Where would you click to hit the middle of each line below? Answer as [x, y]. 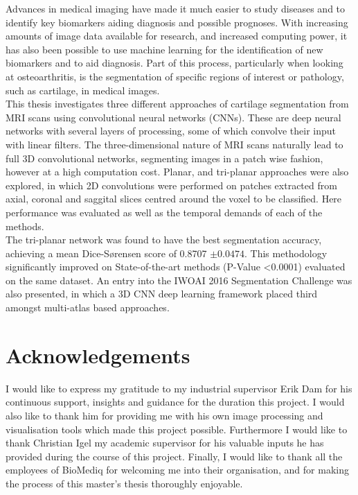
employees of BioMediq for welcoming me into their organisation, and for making [177, 470]
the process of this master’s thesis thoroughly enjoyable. [124, 483]
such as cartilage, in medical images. [83, 90]
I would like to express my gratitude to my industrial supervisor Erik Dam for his [179, 388]
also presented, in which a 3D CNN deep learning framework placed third [162, 294]
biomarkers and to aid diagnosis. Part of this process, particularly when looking [174, 63]
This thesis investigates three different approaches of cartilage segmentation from [177, 104]
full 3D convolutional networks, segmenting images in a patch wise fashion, [164, 158]
